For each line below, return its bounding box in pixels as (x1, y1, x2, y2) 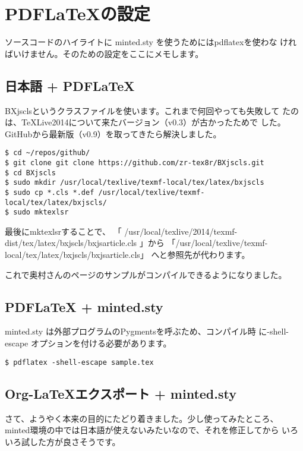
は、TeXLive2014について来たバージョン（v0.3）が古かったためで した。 (5, 116, 286, 128)
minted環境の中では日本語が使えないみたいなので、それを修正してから (5, 424, 279, 436)
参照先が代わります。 (167, 248, 250, 261)
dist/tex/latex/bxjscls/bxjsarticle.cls (5, 236, 137, 249)
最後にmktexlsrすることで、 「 (5, 225, 122, 237)
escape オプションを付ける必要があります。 (5, 337, 172, 349)
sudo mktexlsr (13, 208, 69, 217)
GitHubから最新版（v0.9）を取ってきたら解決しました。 (5, 127, 222, 140)
